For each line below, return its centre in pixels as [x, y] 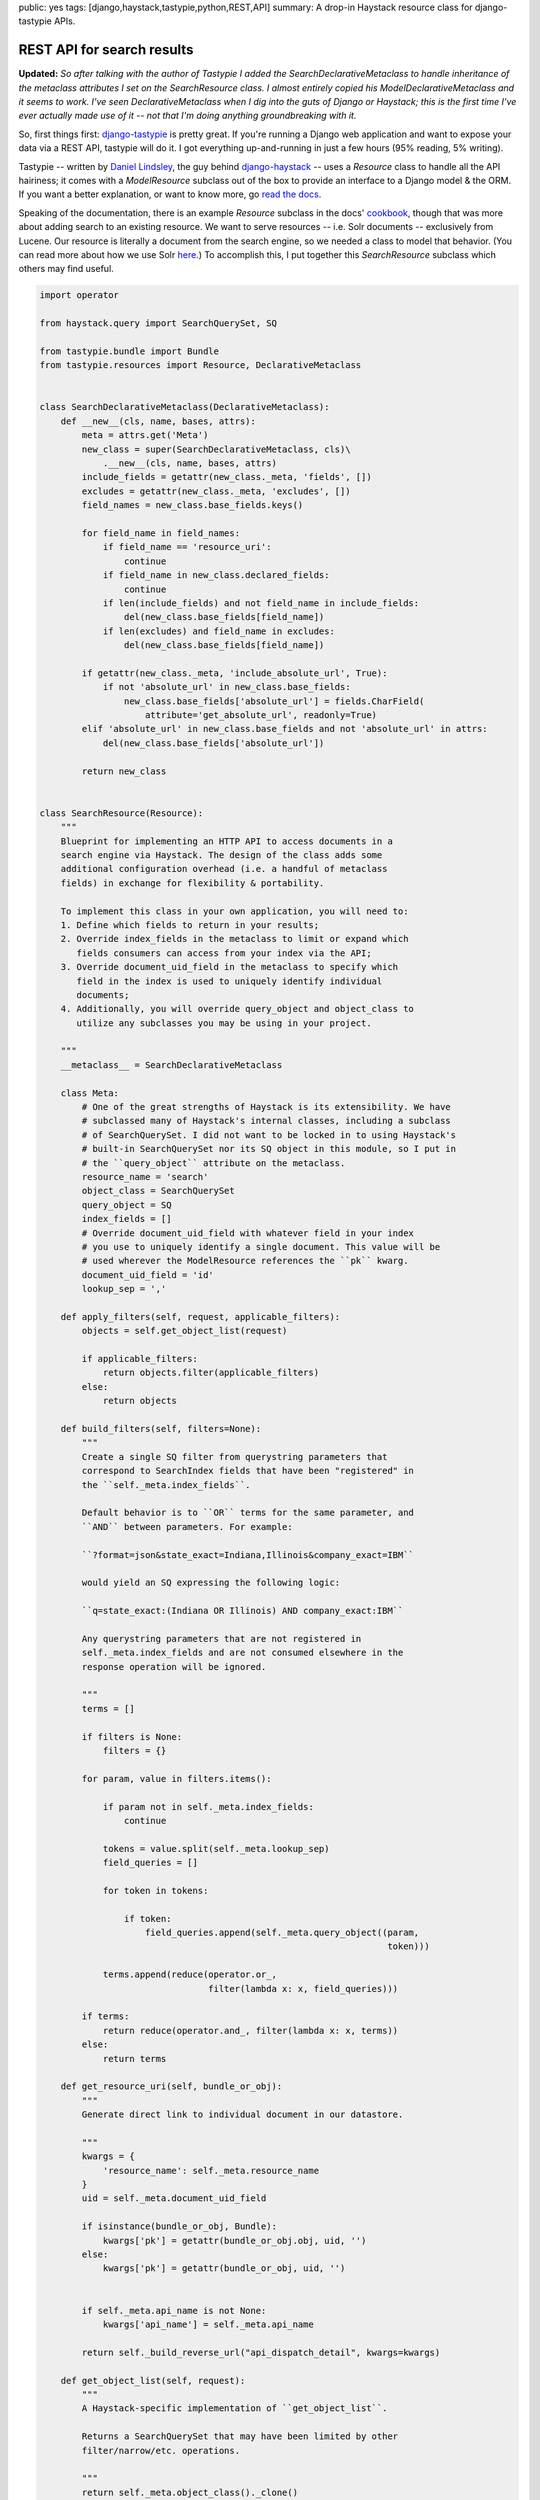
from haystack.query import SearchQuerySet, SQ [158, 323]
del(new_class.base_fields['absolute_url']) [213, 743]
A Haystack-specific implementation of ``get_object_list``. [234, 2408]
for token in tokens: [155, 1890]
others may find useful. [66, 269]
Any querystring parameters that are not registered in [221, 1638]
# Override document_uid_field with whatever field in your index [248, 1233]
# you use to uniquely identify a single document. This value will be [261, 1246]
